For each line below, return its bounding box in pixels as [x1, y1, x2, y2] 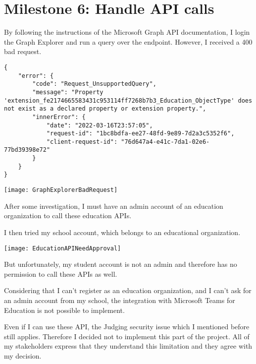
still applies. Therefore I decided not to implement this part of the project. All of [4, 331, 250, 341]
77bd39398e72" [4, 146, 51, 154]
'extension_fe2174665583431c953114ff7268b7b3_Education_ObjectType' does [4, 97, 253, 104]
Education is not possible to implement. [4, 304, 125, 315]
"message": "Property [32, 88, 103, 96]
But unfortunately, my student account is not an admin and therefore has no [4, 259, 237, 269]
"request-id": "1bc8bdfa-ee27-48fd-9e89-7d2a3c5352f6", [46, 130, 235, 137]
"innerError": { [32, 113, 86, 121]
